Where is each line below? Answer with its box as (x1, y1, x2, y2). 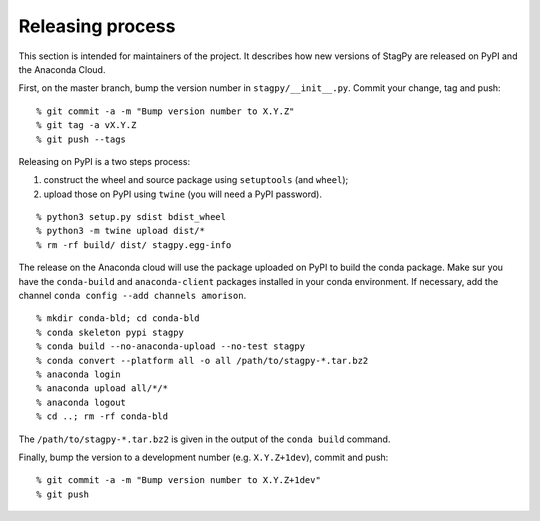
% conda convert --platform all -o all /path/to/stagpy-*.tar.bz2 (36, 355, 369, 366)
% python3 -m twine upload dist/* (36, 225, 205, 237)
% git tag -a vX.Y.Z (36, 120, 137, 131)
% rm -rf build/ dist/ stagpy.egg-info (36, 239, 232, 250)
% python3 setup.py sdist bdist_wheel (36, 211, 227, 223)
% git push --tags (36, 133, 127, 145)
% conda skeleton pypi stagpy (36, 326, 185, 338)
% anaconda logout (36, 396, 127, 408)
